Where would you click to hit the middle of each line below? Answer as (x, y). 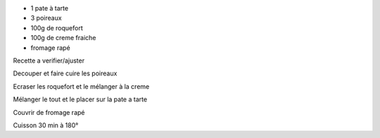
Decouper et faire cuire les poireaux (65, 73)
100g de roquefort (57, 27)
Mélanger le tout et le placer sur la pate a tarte (80, 99)
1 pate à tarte (50, 8)
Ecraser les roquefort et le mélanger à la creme (81, 86)
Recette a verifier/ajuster (49, 61)
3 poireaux (46, 18)
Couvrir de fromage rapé (49, 112)
